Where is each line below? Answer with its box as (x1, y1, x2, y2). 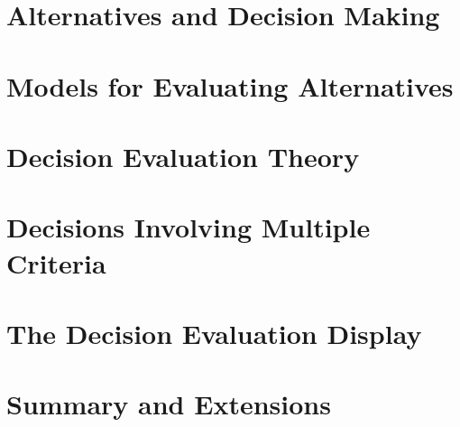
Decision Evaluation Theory (6, 137, 360, 174)
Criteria (6, 244, 106, 281)
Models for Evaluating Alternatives (6, 67, 454, 104)
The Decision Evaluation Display (6, 314, 422, 351)
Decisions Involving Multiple (6, 209, 371, 246)
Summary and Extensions (6, 385, 331, 422)
